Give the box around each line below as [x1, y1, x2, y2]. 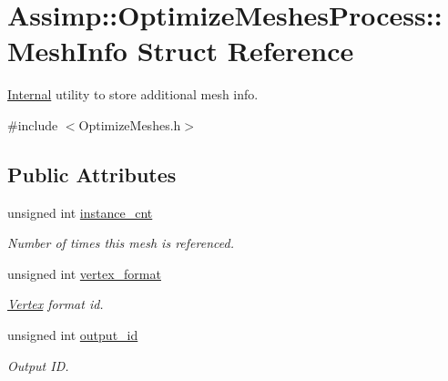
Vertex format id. [7, 294, 104, 314]
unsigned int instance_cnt [7, 202, 153, 221]
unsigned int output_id [7, 325, 138, 345]
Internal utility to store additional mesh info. [7, 85, 259, 104]
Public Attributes [7, 160, 177, 188]
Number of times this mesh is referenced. [7, 233, 234, 252]
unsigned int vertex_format [7, 263, 161, 283]
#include [7, 115, 58, 134]
